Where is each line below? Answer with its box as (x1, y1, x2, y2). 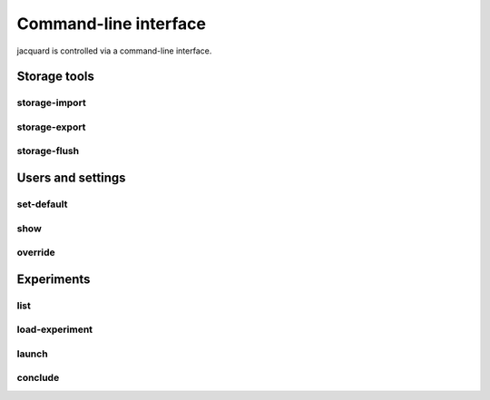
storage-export (16, 121, 86, 133)
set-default (16, 198, 68, 210)
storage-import (16, 96, 86, 109)
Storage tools (16, 69, 95, 84)
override (16, 246, 56, 259)
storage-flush (16, 145, 80, 158)
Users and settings (16, 171, 126, 186)
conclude (16, 372, 60, 385)
